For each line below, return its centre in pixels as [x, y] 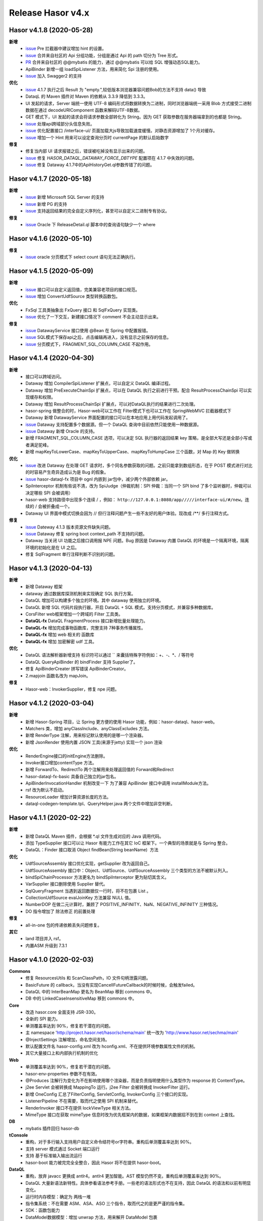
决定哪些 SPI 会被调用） [49, 493]
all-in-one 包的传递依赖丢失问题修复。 [64, 925]
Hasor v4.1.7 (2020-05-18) [50, 179]
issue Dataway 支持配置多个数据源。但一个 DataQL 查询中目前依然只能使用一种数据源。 [113, 424]
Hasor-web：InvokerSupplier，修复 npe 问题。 [72, 689]
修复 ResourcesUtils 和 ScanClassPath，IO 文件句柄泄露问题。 [88, 978]
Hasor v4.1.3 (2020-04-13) [51, 568]
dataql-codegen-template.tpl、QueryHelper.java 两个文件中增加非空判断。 [100, 804]
